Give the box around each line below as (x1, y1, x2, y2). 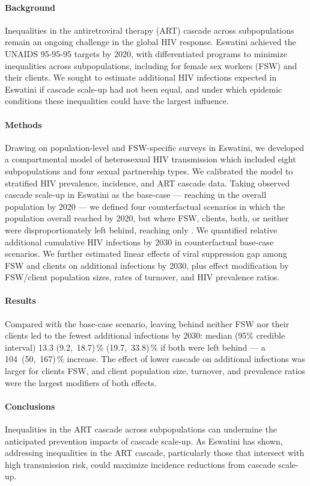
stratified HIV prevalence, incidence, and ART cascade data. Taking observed (5, 176, 290, 189)
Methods (5, 118, 42, 131)
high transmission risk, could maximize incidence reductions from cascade (5, 458, 276, 470)
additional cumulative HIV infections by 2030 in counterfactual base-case (5, 235, 274, 248)
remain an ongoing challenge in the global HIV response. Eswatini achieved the (5, 35, 296, 48)
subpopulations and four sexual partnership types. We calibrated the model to (5, 164, 293, 177)
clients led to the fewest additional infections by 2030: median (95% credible (5, 329, 285, 342)
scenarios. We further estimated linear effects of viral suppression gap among (5, 247, 287, 260)
